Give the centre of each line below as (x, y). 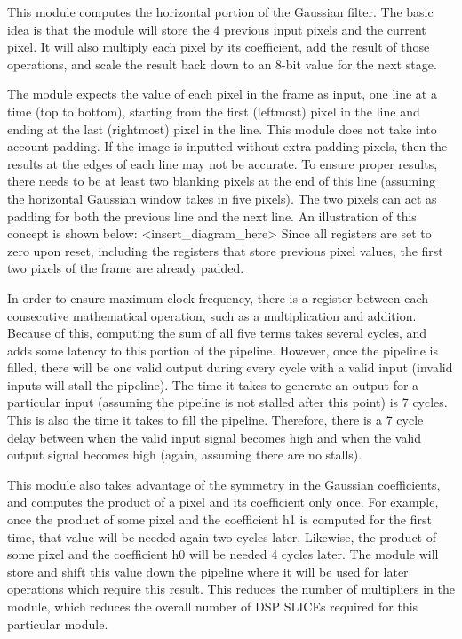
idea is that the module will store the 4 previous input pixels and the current (217, 29)
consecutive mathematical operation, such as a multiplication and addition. (212, 315)
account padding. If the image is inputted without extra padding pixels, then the (227, 146)
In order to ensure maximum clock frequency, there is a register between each (218, 297)
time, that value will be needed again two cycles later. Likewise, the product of (222, 536)
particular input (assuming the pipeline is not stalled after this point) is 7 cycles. (227, 402)
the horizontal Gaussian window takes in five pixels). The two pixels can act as (222, 198)
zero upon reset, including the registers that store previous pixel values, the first (225, 250)
